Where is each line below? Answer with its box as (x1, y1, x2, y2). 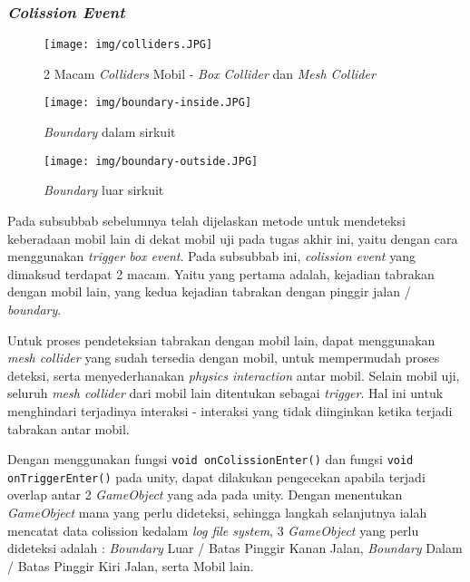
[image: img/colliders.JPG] (44, 38, 213, 52)
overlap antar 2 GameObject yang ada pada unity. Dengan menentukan (7, 485, 403, 504)
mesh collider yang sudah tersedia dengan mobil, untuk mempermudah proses (7, 348, 440, 367)
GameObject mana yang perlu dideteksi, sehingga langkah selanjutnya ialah (7, 503, 427, 521)
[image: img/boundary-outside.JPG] (44, 154, 259, 168)
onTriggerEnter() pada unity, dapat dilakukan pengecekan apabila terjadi (7, 467, 426, 486)
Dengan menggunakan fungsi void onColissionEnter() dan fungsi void (7, 450, 414, 469)
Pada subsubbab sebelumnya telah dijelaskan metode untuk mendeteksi (7, 210, 406, 229)
